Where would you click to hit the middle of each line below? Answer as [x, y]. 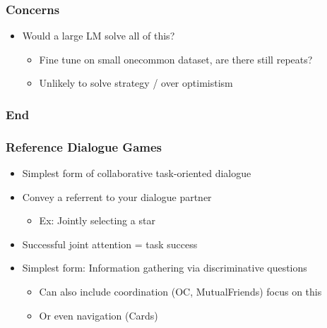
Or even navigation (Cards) [99, 315]
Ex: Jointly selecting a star [97, 220]
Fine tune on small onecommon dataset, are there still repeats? [176, 59]
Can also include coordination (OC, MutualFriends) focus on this [180, 292]
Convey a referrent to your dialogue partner [117, 196]
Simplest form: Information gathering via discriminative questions [165, 268]
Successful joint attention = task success [110, 244]
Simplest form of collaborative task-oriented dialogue [137, 173]
